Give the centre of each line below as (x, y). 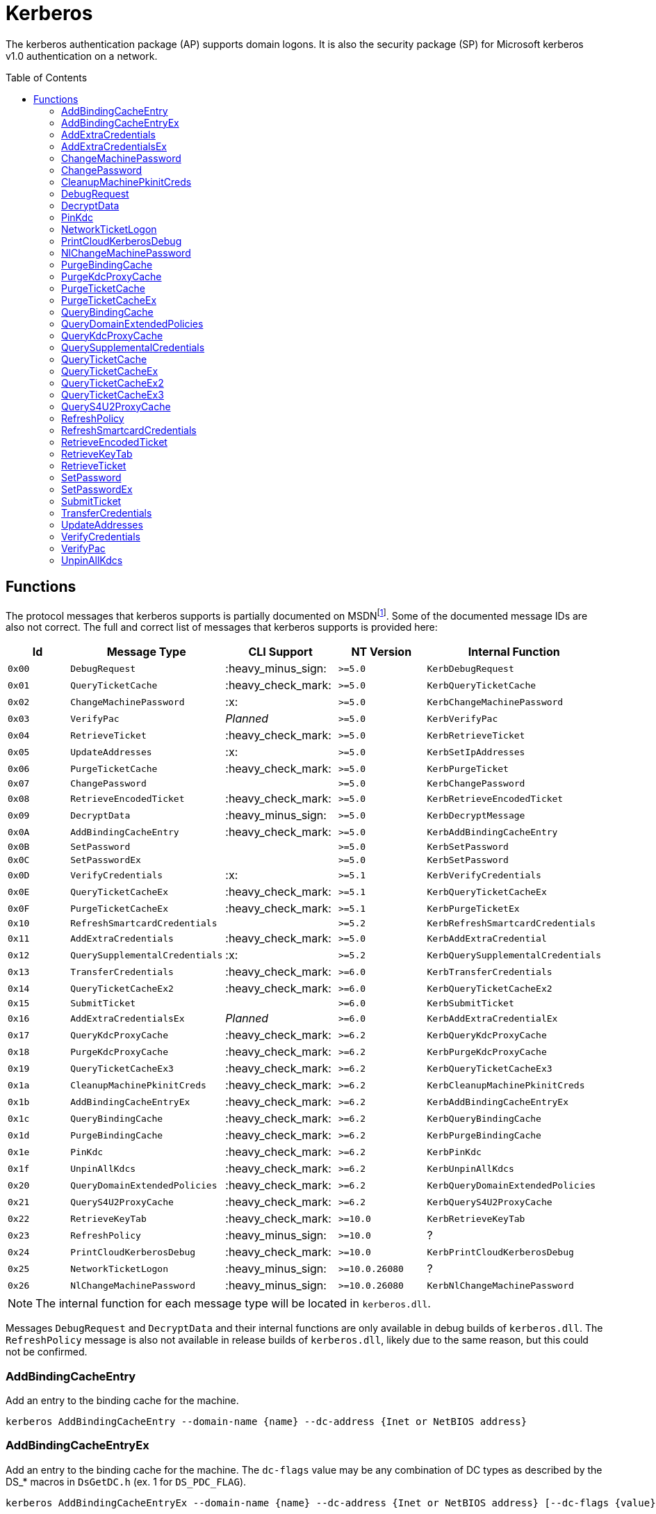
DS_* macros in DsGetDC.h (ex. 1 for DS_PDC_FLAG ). (126, 1481)
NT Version (382, 652)
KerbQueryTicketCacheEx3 (490, 1068)
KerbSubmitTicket (470, 1004)
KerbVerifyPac (462, 718)
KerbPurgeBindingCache (484, 1135)
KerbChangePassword (476, 784)
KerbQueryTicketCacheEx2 (490, 988)
